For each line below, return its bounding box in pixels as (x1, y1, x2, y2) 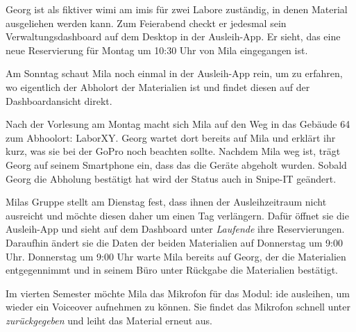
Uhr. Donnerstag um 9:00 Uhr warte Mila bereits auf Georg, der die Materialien (6, 249, 346, 263)
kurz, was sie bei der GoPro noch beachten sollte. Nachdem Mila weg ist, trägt (6, 144, 341, 158)
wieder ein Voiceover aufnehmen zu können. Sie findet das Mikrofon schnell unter (6, 299, 350, 314)
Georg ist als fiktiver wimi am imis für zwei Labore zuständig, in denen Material (6, 2, 348, 16)
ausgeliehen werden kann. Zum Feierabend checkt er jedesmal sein (6, 15, 287, 30)
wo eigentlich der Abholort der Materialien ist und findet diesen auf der (6, 79, 310, 94)
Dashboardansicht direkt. (6, 93, 112, 108)
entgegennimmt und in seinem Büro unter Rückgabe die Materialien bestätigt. (6, 263, 338, 277)
